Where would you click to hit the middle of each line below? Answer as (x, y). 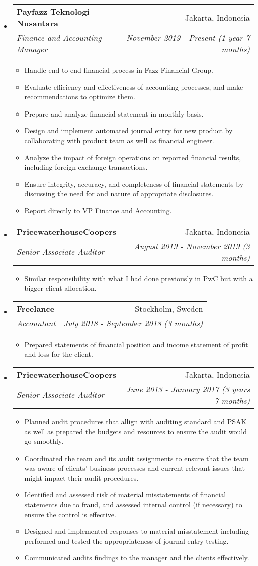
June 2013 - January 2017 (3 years (188, 389)
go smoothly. (44, 441)
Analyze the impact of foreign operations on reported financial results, (133, 157)
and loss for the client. (59, 354)
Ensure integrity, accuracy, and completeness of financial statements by (134, 184)
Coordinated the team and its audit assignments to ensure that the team (137, 458)
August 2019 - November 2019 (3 (192, 246)
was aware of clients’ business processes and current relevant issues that (135, 468)
